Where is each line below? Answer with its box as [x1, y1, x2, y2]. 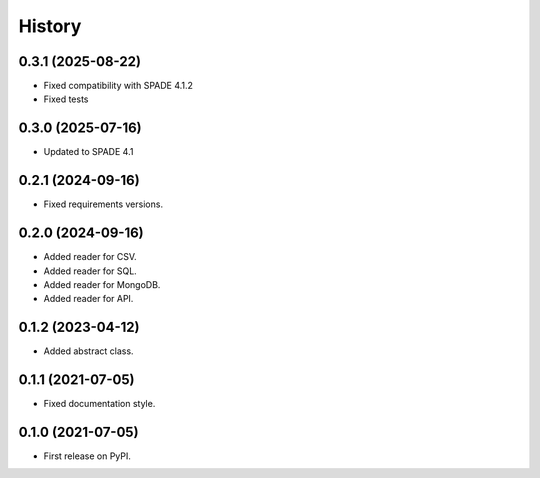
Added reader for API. [43, 293, 134, 305]
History [18, 15, 82, 37]
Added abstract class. [43, 345, 134, 357]
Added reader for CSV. [43, 251, 137, 263]
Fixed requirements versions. [43, 198, 164, 210]
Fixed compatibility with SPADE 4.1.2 [43, 80, 194, 92]
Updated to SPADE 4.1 [43, 146, 134, 158]
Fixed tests [43, 93, 89, 105]
